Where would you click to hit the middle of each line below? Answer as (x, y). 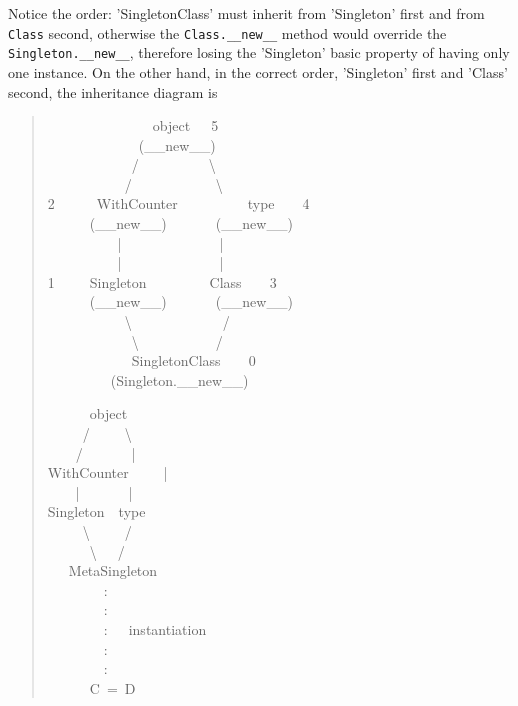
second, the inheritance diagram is (113, 91)
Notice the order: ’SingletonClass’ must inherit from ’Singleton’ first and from (246, 13)
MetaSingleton (113, 570)
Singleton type (96, 511)
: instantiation (155, 628)
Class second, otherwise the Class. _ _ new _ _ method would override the (227, 32)
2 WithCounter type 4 (178, 203)
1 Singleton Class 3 (162, 281)
